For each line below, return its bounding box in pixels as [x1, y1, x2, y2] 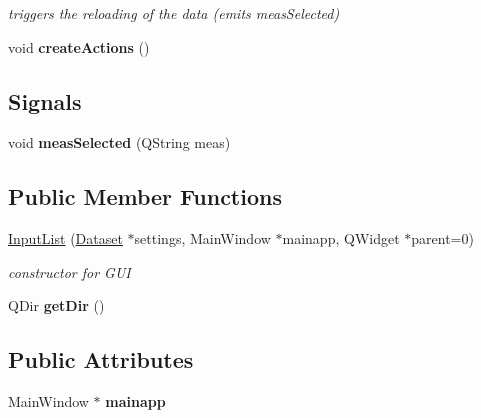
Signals [8, 85, 82, 116]
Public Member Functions [8, 181, 282, 212]
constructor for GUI [8, 261, 131, 282]
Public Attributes [8, 344, 194, 375]
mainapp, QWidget [282, 228, 400, 249]
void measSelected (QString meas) [8, 132, 231, 153]
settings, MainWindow [134, 228, 271, 249]
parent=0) [411, 228, 474, 249]
